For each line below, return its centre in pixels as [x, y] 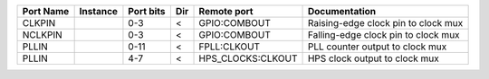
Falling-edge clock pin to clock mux [384, 35]
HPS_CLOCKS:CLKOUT [248, 58]
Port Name [46, 11]
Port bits [147, 11]
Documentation [341, 11]
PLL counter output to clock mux [377, 47]
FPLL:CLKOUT [230, 47]
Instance [98, 11]
